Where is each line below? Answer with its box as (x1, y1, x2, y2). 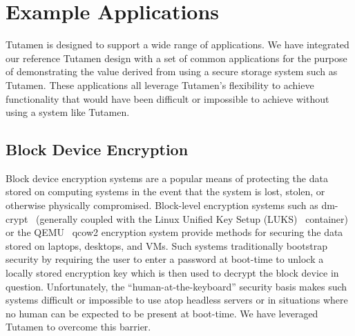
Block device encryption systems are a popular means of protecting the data (6, 170, 328, 185)
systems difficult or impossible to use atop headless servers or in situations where (6, 293, 348, 307)
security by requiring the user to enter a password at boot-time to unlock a (6, 252, 324, 266)
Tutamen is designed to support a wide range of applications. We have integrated (6, 37, 349, 52)
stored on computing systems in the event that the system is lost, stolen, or (6, 184, 325, 199)
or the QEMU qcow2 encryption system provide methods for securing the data (6, 225, 343, 239)
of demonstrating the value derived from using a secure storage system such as (6, 64, 338, 79)
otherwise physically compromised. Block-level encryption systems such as (6, 198, 318, 213)
